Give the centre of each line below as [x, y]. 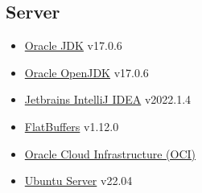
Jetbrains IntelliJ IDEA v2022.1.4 [108, 99]
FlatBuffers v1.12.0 [72, 126]
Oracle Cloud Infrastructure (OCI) [110, 153]
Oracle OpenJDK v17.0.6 [87, 72]
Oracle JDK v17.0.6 [73, 45]
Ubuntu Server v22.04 [78, 181]
